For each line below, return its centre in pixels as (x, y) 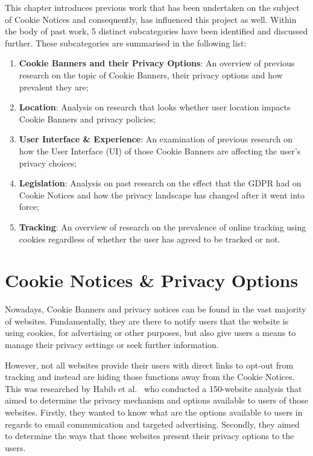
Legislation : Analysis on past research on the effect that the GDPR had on (160, 183)
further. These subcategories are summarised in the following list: (126, 43)
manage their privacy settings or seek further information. (112, 344)
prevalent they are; (54, 87)
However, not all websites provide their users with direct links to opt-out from (149, 365)
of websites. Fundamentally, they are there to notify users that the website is (147, 321)
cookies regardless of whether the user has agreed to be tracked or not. (150, 239)
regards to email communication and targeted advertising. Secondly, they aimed (152, 424)
